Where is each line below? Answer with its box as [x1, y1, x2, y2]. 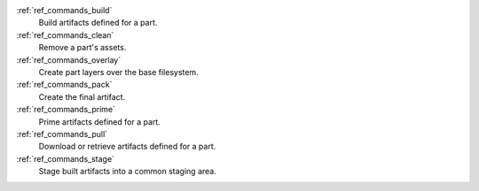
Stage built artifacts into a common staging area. [38, 166, 216, 177]
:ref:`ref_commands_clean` [16, 29, 114, 40]
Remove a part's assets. [38, 42, 127, 53]
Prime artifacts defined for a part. [38, 116, 161, 127]
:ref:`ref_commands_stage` [16, 153, 115, 164]
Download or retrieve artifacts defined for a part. [38, 141, 216, 152]
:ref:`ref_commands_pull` [16, 128, 108, 139]
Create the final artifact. [38, 91, 126, 102]
